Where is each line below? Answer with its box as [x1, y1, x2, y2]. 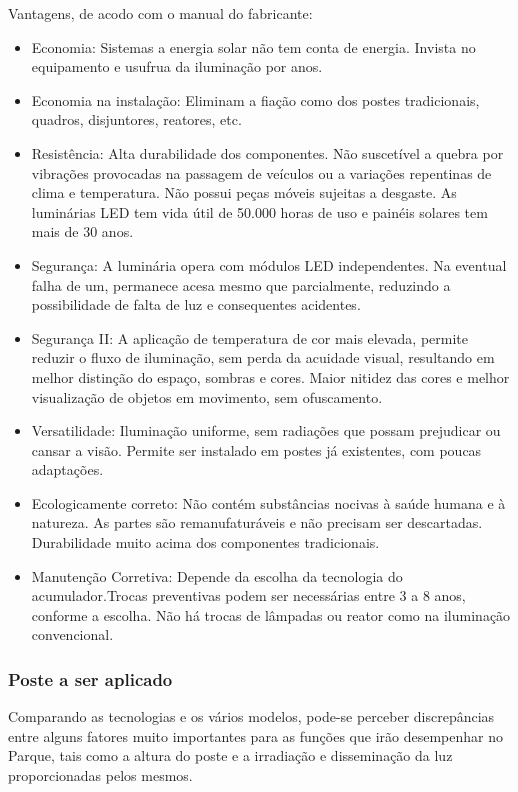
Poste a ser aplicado [8, 666, 173, 691]
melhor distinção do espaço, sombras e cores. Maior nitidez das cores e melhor [31, 366, 510, 387]
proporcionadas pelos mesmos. [8, 765, 193, 786]
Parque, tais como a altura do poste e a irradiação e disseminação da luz [8, 745, 453, 766]
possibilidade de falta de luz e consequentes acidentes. [31, 294, 361, 315]
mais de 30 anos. [31, 221, 134, 242]
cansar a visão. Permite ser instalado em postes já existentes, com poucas [31, 439, 482, 460]
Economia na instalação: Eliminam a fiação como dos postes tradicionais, [31, 89, 480, 110]
